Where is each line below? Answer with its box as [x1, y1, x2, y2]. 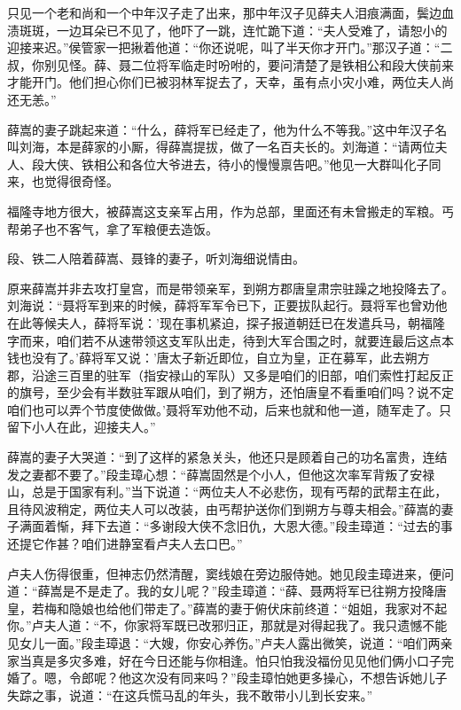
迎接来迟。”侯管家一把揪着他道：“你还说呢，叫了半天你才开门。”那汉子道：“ [7, 38, 441, 57]
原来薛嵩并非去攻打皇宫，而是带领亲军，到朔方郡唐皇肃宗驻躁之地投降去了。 [7, 278, 454, 297]
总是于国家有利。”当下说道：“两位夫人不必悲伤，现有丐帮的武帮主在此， [31, 482, 448, 501]
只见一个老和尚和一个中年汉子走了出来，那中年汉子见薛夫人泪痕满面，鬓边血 [7, 4, 454, 21]
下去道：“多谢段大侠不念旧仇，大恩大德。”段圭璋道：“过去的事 [93, 517, 453, 535]
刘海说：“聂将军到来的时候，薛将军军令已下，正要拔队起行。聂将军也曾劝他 [7, 296, 448, 315]
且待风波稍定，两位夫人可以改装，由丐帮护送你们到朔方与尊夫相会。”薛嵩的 [7, 499, 441, 518]
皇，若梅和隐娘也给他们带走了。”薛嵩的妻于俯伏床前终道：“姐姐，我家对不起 [7, 598, 448, 617]
